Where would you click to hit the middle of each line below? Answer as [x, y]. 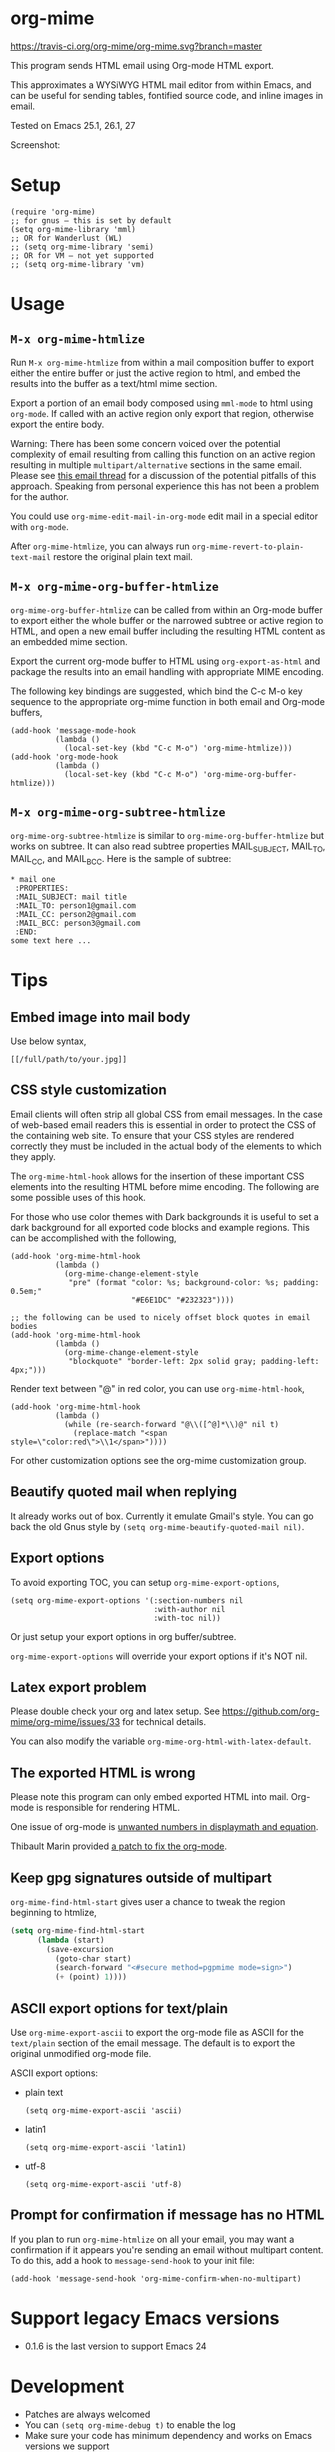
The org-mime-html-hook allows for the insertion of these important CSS [157, 1176]
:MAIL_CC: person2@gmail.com [75, 915]
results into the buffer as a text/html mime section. [114, 383]
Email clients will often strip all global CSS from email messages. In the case [166, 1114]
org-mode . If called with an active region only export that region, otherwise [162, 413]
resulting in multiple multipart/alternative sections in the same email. [156, 464]
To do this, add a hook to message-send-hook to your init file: [132, 2260]
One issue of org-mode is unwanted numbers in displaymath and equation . [164, 1827]
